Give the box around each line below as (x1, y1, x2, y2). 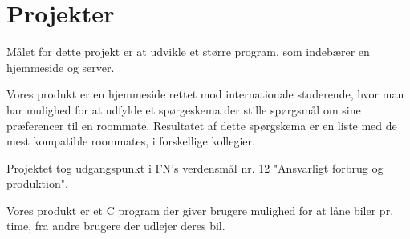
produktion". (6, 175, 68, 192)
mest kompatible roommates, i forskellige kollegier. (6, 133, 255, 149)
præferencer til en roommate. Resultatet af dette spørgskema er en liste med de (6, 117, 397, 133)
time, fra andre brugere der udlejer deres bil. (6, 217, 225, 234)
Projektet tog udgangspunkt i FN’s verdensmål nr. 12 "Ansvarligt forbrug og (6, 159, 384, 176)
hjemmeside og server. (6, 58, 115, 75)
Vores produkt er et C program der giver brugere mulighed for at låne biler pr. (6, 201, 394, 218)
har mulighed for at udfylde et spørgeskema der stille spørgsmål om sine (6, 101, 361, 118)
